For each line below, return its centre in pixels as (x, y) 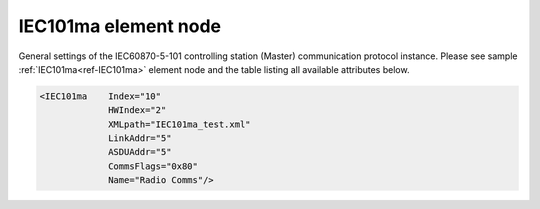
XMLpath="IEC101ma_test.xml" (179, 124)
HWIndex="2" (137, 110)
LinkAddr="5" (140, 138)
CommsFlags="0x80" (153, 166)
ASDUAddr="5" (140, 152)
